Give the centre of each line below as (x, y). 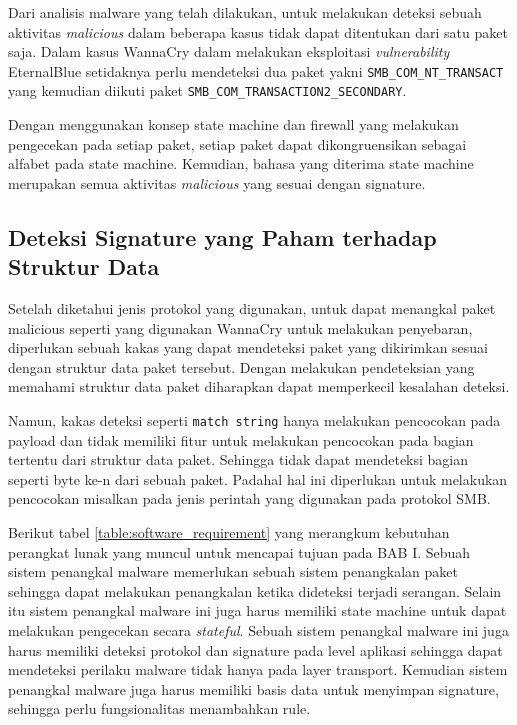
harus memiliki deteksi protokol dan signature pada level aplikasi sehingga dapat (255, 649)
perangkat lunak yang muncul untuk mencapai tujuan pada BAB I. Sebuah (239, 551)
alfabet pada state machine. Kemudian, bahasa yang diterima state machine (241, 163)
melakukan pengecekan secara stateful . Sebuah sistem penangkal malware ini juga (258, 630)
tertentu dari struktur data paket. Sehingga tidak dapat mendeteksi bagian (238, 459)
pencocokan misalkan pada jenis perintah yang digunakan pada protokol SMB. (249, 498)
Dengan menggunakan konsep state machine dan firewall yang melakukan (233, 124)
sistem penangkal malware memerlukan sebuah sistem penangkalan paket (233, 571)
